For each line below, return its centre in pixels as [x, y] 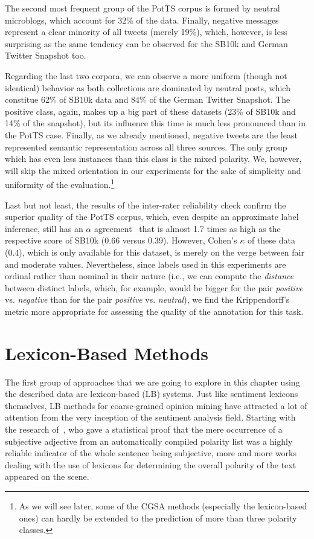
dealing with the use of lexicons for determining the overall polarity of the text [151, 464]
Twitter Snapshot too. [46, 55]
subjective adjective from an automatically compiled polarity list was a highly [149, 441]
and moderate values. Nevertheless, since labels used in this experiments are [146, 264]
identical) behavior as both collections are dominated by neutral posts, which [148, 87]
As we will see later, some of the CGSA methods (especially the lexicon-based [163, 505]
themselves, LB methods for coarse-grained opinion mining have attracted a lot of [156, 405]
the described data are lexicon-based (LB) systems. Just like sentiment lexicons [152, 394]
